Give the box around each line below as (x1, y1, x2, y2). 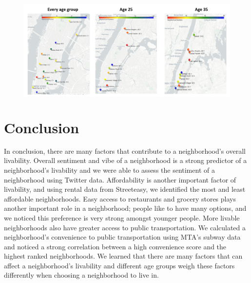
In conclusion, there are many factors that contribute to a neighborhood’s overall (4, 145, 246, 156)
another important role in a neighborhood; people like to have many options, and (4, 203, 247, 213)
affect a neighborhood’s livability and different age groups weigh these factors (4, 260, 235, 270)
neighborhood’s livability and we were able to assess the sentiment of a (4, 164, 215, 175)
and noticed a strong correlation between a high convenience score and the (4, 241, 227, 251)
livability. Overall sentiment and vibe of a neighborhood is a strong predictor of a (4, 155, 247, 165)
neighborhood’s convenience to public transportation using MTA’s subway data (4, 232, 241, 242)
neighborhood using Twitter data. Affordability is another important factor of (4, 174, 236, 184)
